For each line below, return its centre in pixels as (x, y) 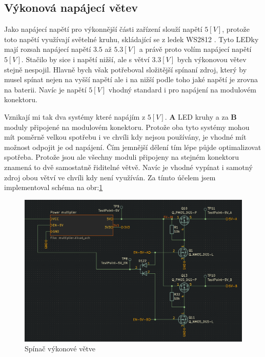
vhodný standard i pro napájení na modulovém (182, 89)
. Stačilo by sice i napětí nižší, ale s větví (85, 59)
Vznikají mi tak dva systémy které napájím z (75, 116)
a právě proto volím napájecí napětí (195, 49)
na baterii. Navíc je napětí (45, 89)
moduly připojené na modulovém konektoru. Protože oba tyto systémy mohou (127, 127)
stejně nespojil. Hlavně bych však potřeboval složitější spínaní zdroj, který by (126, 69)
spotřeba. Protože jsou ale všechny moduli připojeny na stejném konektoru (122, 157)
